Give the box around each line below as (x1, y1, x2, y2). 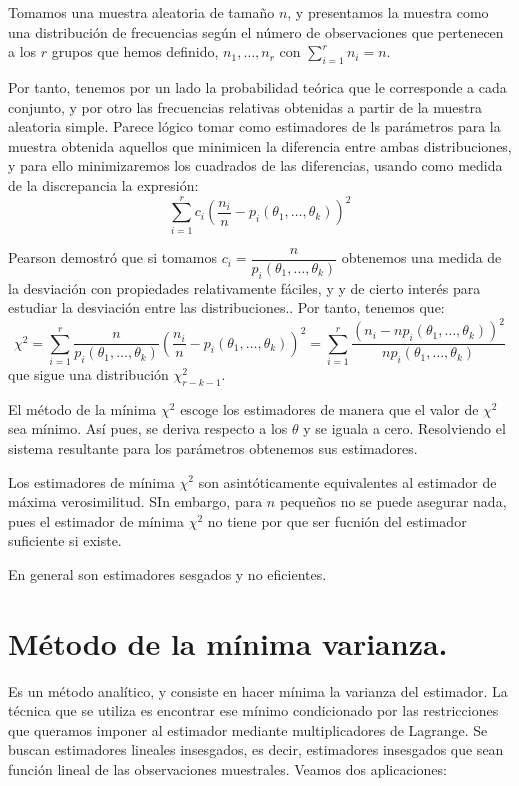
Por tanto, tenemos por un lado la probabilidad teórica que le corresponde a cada (8, 76, 507, 97)
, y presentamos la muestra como (287, 2, 489, 22)
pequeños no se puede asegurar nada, (279, 491, 507, 512)
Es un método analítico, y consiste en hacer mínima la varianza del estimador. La (8, 680, 508, 701)
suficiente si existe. (8, 530, 122, 551)
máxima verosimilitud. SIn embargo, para (8, 491, 263, 512)
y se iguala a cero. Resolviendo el (303, 418, 506, 439)
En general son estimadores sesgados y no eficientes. (8, 563, 327, 584)
